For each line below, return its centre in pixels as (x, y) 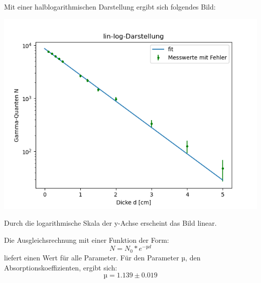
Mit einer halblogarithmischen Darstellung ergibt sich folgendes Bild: (110, 7)
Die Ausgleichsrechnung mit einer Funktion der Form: (87, 240)
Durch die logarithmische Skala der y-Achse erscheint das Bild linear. (110, 223)
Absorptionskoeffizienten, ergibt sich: (61, 267)
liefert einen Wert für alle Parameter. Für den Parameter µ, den (102, 257)
